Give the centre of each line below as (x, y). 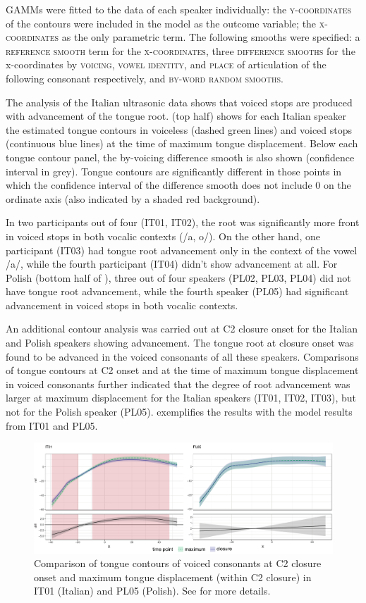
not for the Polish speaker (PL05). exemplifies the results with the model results (179, 412)
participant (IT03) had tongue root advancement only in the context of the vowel (182, 250)
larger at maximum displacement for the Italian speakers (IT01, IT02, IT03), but (181, 398)
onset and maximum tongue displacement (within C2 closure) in (173, 577)
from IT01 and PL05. (52, 425)
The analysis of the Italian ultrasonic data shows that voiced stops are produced (179, 102)
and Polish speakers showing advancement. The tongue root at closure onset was (180, 343)
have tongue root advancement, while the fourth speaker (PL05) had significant (177, 291)
